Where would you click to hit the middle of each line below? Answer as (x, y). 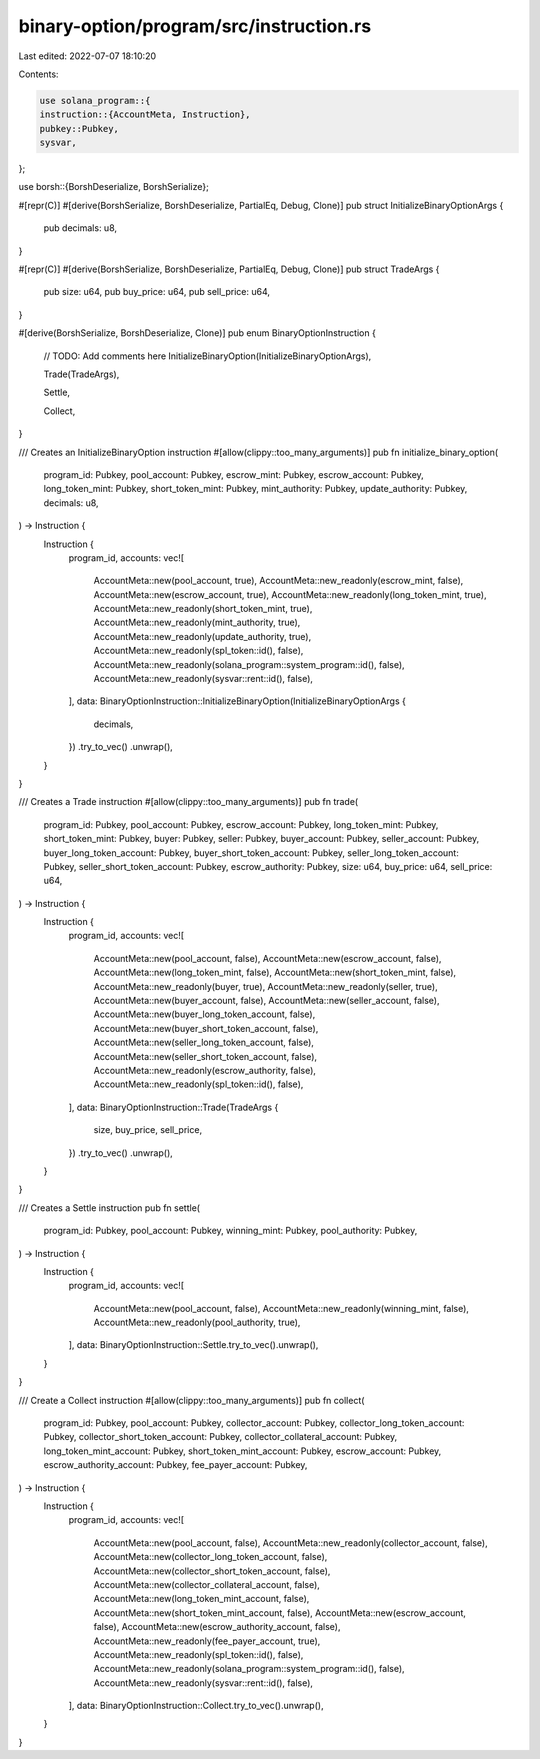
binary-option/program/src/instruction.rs (195, 26)
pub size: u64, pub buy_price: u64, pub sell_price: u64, (156, 292)
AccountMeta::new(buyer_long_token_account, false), (204, 1014)
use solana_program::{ (95, 100)
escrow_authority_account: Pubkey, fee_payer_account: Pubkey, (175, 1465)
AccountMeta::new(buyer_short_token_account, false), (206, 1028)
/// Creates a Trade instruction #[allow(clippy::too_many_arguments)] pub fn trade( (188, 802)
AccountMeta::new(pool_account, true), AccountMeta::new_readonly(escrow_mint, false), (278, 581)
